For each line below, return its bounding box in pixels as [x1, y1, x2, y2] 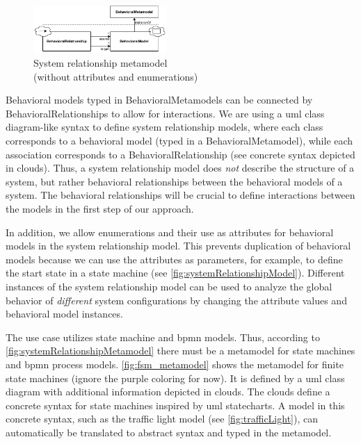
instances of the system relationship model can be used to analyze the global [6, 279, 332, 293]
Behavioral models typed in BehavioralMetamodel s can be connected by [6, 92, 313, 107]
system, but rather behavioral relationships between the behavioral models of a [6, 174, 343, 188]
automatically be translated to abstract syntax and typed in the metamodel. [6, 425, 332, 439]
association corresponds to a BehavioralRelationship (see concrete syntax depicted [6, 147, 355, 161]
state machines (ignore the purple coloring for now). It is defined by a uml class [6, 370, 345, 385]
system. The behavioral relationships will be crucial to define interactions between [6, 188, 355, 202]
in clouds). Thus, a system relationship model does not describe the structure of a [6, 161, 355, 175]
